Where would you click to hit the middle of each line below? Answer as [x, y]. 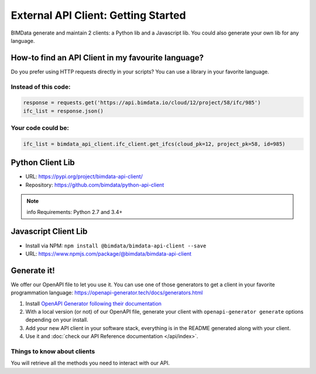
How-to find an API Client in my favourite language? [107, 58]
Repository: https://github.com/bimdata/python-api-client [95, 185]
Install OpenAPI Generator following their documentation [94, 303]
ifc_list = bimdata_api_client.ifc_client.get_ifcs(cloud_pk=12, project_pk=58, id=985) [154, 144]
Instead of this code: [41, 87]
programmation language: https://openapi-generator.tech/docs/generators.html [107, 293]
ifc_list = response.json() [63, 111]
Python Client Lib [43, 163]
